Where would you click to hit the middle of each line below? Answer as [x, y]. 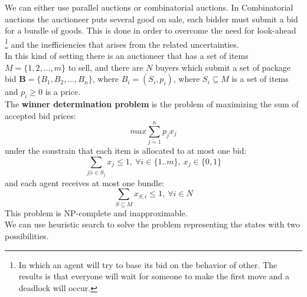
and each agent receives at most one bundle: [85, 182]
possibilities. [27, 236]
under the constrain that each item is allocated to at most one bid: [126, 151]
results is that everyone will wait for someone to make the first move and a [154, 276]
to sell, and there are [106, 67]
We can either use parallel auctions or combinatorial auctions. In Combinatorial [149, 7]
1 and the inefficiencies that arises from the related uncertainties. [122, 43]
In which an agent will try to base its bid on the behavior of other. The [148, 264]
